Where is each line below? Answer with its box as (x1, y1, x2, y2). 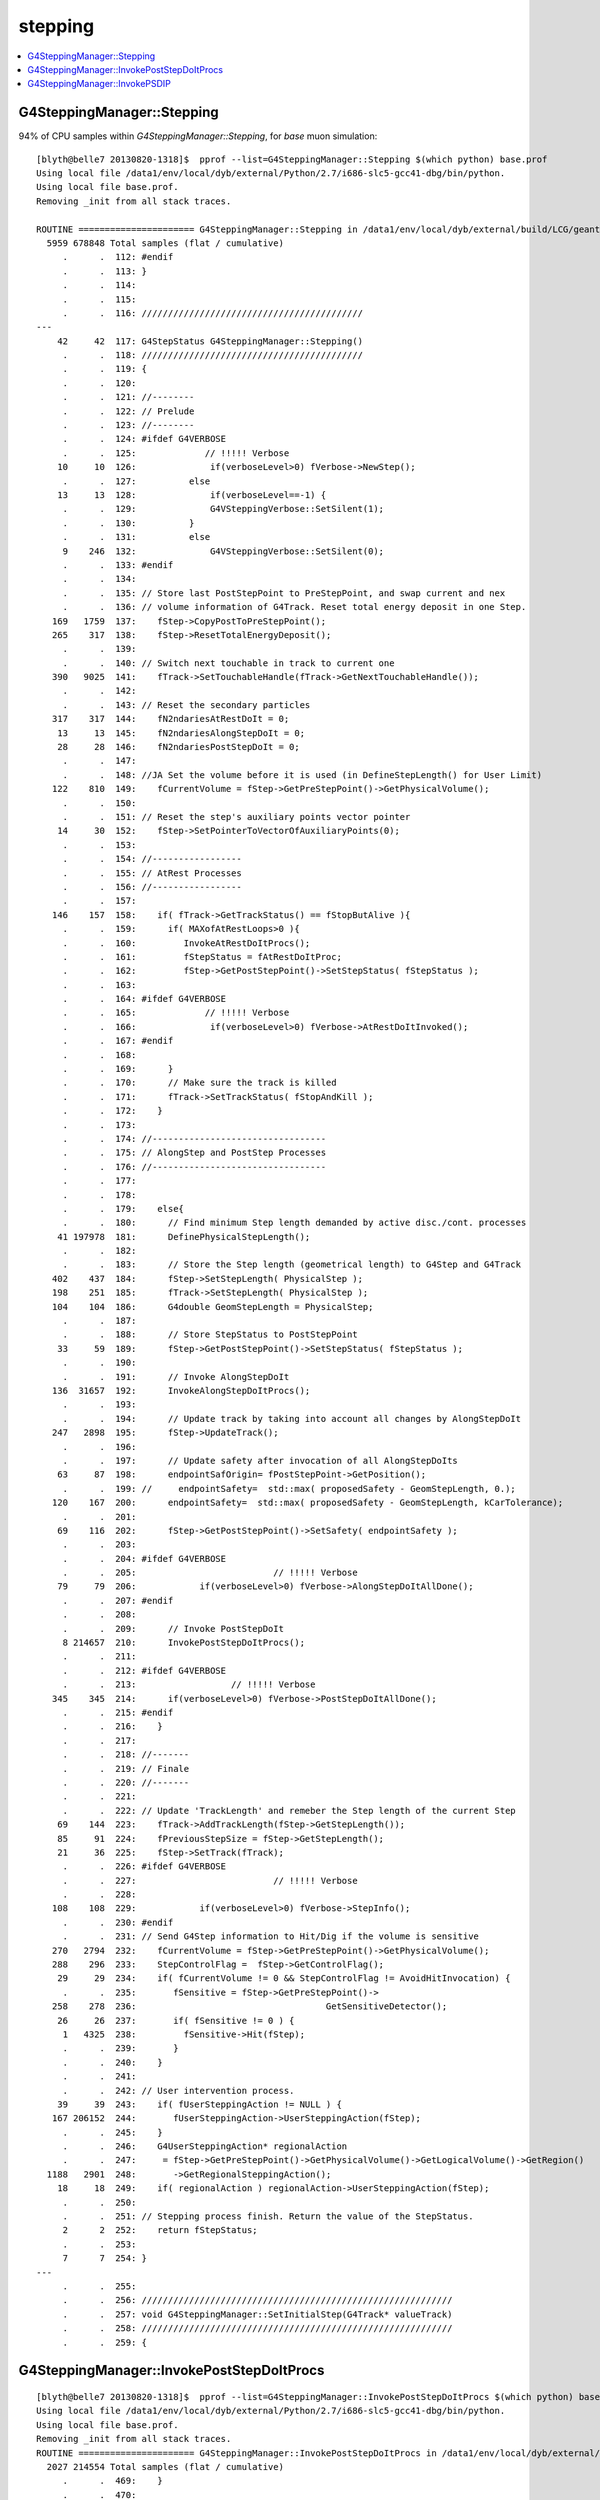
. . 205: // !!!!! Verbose (62, 1567, 359, 1579)
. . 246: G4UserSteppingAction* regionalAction (62, 2141, 348, 2152)
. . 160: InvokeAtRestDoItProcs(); (62, 937, 311, 949)
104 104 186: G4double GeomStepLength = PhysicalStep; (51, 1301, 374, 1312)
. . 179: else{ (62, 1203, 185, 1214)
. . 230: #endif (62, 1916, 174, 1928)
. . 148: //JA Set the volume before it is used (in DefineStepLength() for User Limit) (62, 769, 543, 780)
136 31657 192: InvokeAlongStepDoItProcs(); (51, 1385, 311, 1396)
